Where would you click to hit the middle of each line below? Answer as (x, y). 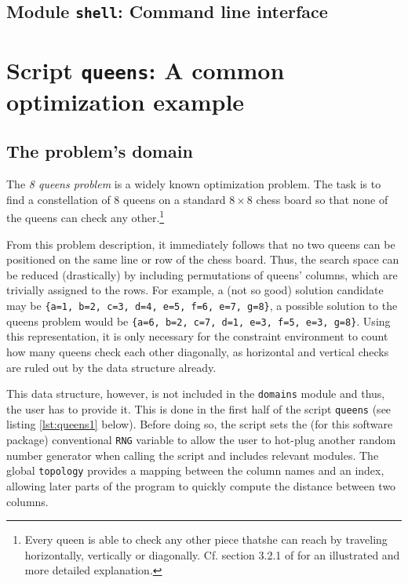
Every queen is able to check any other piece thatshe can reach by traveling (206, 539)
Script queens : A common (146, 69)
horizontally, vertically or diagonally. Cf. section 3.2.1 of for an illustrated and (212, 554)
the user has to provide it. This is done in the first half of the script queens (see (199, 408)
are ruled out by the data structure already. (111, 367)
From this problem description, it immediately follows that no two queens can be (201, 244)
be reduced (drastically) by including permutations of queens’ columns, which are (202, 274)
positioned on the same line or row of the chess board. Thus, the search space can (203, 259)
